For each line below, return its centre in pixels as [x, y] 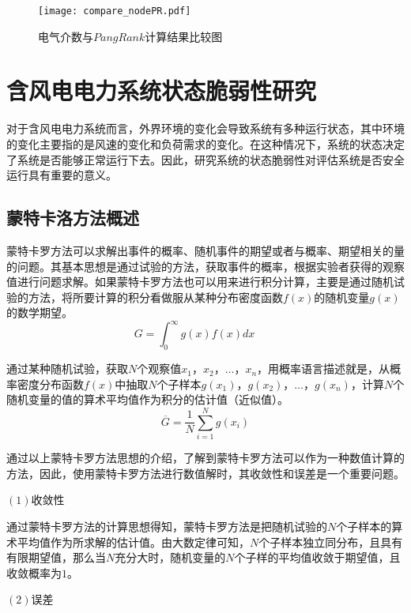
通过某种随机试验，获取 [67, 369]
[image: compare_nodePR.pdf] [115, 11]
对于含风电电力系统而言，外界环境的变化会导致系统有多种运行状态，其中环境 [205, 128]
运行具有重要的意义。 [62, 175]
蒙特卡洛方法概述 [73, 218]
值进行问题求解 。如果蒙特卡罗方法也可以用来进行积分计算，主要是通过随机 [200, 282]
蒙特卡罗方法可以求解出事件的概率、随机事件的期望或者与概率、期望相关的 [200, 250]
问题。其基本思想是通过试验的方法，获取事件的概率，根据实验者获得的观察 [211, 266]
